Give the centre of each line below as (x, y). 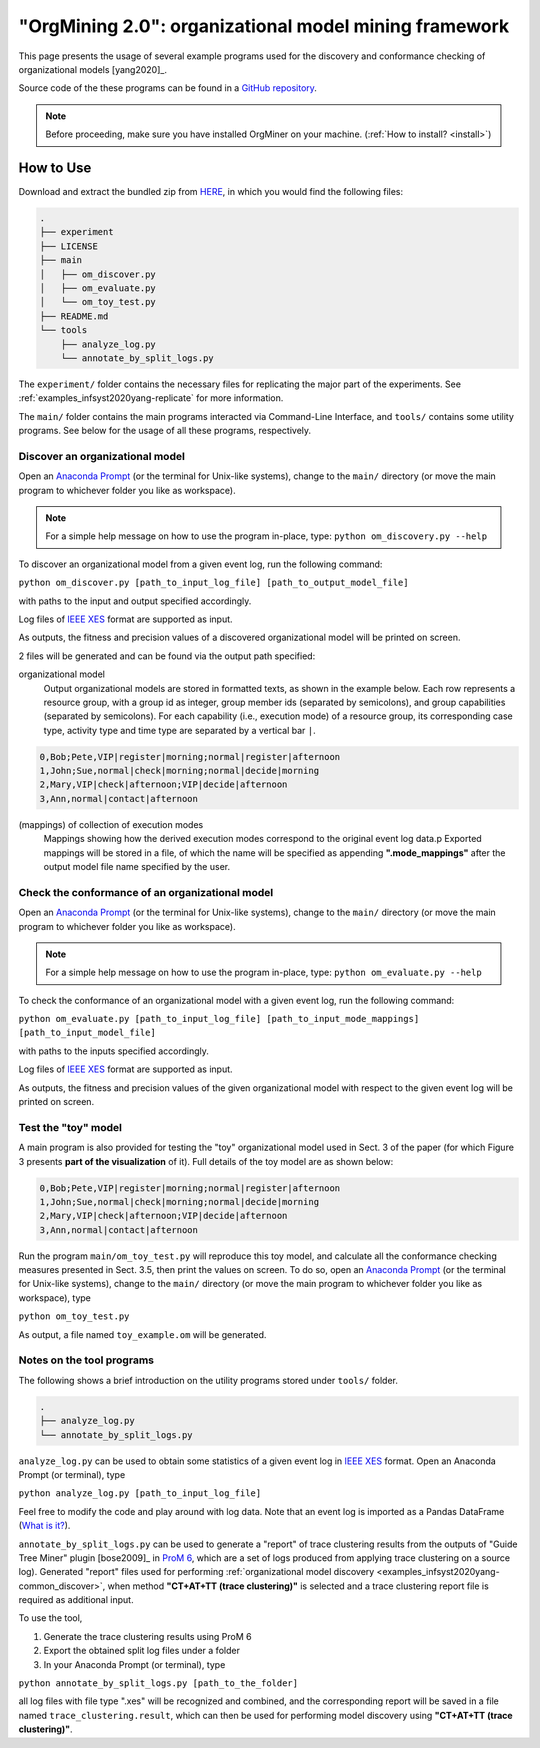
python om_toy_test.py (74, 1316)
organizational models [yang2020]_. (92, 69)
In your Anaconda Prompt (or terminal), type (134, 1664)
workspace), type (55, 1297)
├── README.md (74, 316)
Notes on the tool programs (86, 1360)
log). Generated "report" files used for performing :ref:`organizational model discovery (196, 1572)
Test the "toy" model (70, 1127)
